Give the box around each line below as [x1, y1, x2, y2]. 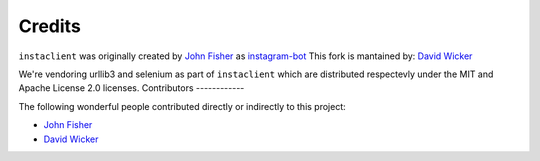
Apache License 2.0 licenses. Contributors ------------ [18, 82, 245, 94]
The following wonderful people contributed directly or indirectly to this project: [18, 100, 347, 112]
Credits [18, 15, 82, 37]
